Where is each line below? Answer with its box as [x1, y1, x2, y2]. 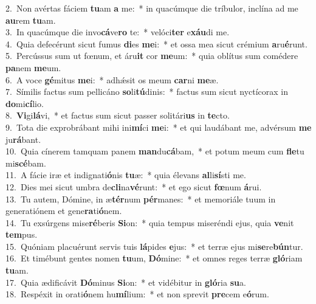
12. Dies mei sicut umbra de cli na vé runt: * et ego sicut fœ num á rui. [5, 180, 262, 193]
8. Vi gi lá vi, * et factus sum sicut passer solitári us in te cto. [5, 109, 230, 122]
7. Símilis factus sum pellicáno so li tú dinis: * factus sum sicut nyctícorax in [5, 85, 289, 98]
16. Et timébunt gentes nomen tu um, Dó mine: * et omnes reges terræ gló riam [5, 252, 303, 264]
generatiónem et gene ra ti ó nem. [5, 204, 122, 217]
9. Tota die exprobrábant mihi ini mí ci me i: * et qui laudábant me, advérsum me [5, 120, 312, 133]
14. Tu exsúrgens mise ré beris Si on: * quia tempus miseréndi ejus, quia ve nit [5, 216, 294, 229]
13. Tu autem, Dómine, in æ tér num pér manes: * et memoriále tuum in [5, 192, 276, 205]
